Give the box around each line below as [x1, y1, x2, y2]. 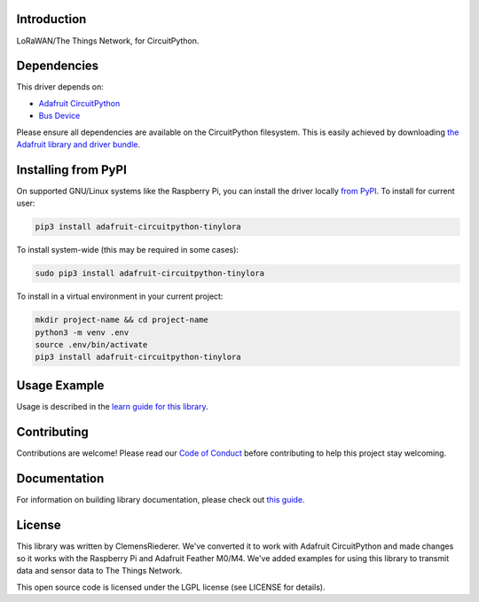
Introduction [16, 12, 87, 27]
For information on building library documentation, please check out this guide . [16, 494, 305, 504]
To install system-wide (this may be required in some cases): [16, 245, 239, 255]
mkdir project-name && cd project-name [35, 315, 208, 325]
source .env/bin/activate [35, 340, 148, 349]
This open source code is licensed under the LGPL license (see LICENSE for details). [16, 582, 326, 592]
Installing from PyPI [16, 162, 128, 177]
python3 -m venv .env [35, 327, 130, 337]
